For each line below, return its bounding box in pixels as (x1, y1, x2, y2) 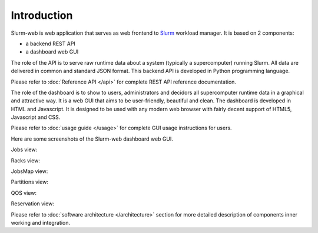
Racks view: (11, 157, 41, 164)
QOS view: (11, 189, 37, 197)
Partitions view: (11, 178, 48, 185)
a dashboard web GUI (25, 48, 79, 55)
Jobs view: (11, 146, 38, 153)
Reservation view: (11, 200, 54, 207)
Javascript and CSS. (11, 114, 61, 121)
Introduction (11, 9, 73, 22)
